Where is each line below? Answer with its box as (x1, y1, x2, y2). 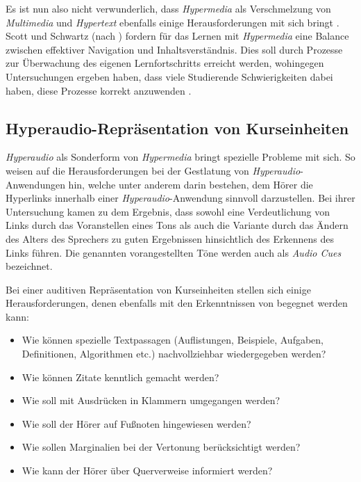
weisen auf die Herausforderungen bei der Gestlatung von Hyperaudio (6, 163, 301, 177)
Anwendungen (6, 177, 65, 191)
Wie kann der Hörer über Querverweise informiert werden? (22, 463, 273, 478)
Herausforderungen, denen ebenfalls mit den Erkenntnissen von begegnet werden (6, 296, 348, 310)
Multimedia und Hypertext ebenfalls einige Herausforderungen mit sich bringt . (6, 15, 339, 29)
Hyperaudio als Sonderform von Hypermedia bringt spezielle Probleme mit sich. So (6, 150, 355, 164)
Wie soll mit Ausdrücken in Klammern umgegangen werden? (22, 393, 280, 408)
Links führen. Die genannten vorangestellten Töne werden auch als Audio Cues (6, 245, 342, 259)
